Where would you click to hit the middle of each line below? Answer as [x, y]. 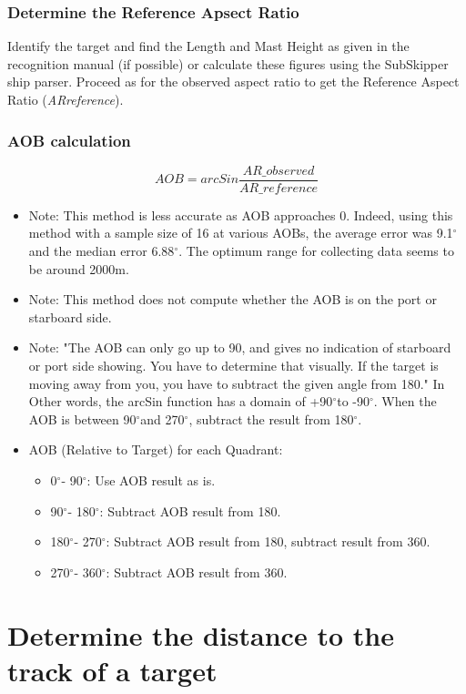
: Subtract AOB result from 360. [197, 572]
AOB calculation [69, 140]
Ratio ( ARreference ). [66, 99]
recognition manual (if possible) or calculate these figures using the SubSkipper [228, 63]
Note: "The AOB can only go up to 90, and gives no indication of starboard [240, 347]
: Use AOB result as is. [151, 480]
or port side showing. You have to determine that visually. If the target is [233, 366]
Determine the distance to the [201, 634]
